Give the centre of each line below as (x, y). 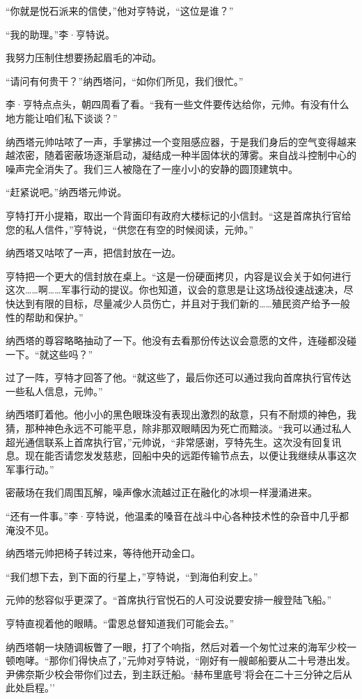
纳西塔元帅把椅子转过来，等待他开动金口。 (103, 553)
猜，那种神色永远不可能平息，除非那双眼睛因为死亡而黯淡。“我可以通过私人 (179, 428)
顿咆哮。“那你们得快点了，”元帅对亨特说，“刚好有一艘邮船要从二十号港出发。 (181, 660)
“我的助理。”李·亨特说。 (61, 34)
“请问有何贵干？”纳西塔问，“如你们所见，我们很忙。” (125, 80)
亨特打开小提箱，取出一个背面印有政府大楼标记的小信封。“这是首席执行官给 (179, 215)
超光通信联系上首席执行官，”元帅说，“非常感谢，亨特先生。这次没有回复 (169, 441)
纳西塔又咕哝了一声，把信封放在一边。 (93, 253)
